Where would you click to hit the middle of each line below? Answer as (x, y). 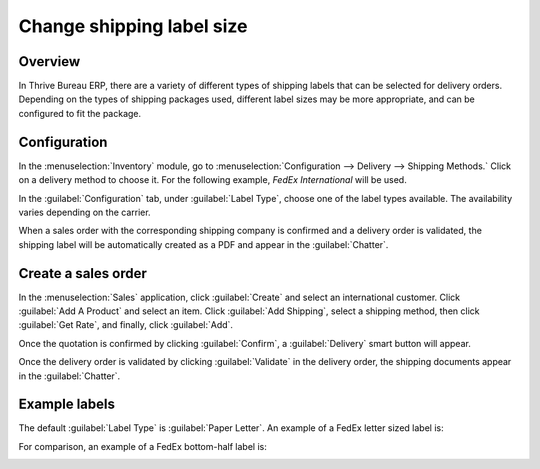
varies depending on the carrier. (84, 212)
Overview (49, 61)
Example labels (66, 404)
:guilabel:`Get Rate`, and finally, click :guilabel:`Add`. (126, 325)
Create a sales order (82, 273)
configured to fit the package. (80, 113)
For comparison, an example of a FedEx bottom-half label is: (142, 446)
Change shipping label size (133, 26)
